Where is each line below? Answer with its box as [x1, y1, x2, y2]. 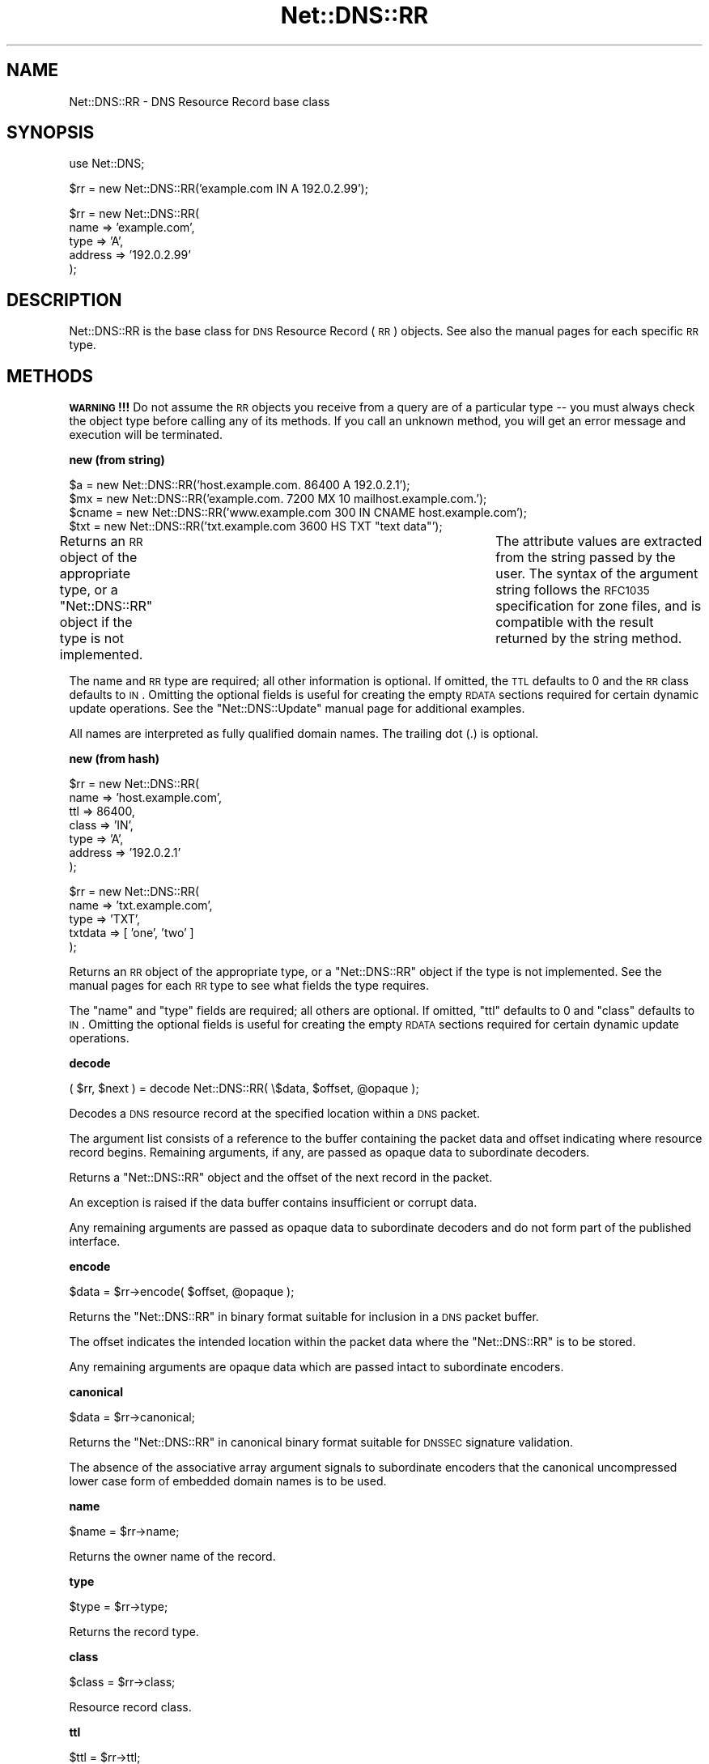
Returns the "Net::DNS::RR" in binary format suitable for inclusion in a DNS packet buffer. [69, 1310, 539, 1324]
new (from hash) [69, 752, 160, 766]
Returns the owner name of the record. [69, 1549, 276, 1564]
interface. [69, 1234, 121, 1249]
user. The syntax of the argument [495, 565, 698, 582]
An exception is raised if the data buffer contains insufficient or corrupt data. [69, 1195, 478, 1210]
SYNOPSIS [6, 122, 95, 143]
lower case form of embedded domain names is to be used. [69, 1474, 387, 1489]
